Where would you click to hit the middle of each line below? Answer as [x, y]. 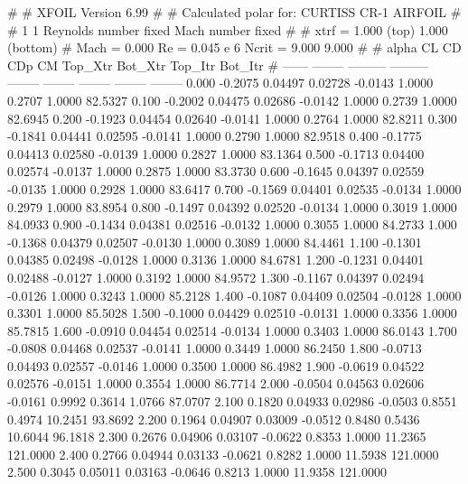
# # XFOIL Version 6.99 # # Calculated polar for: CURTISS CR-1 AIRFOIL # [234, 12]
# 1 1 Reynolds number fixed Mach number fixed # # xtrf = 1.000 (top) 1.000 [228, 29]
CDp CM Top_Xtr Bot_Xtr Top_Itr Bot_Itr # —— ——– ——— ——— [218, 65]
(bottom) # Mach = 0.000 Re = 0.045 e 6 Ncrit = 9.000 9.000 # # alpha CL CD [234, 47]
